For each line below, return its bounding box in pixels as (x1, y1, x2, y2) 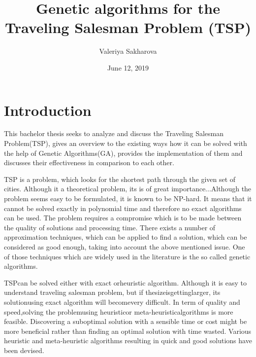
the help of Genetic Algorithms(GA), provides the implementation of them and (4, 147, 243, 158)
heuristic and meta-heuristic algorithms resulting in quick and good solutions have (4, 335, 252, 346)
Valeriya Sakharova (99, 46, 157, 56)
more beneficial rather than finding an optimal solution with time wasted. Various (4, 325, 252, 336)
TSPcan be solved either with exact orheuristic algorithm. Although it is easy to (4, 277, 247, 287)
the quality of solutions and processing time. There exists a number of (4, 222, 216, 232)
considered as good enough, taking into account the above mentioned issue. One (4, 241, 245, 251)
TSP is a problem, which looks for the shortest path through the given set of (4, 174, 236, 184)
